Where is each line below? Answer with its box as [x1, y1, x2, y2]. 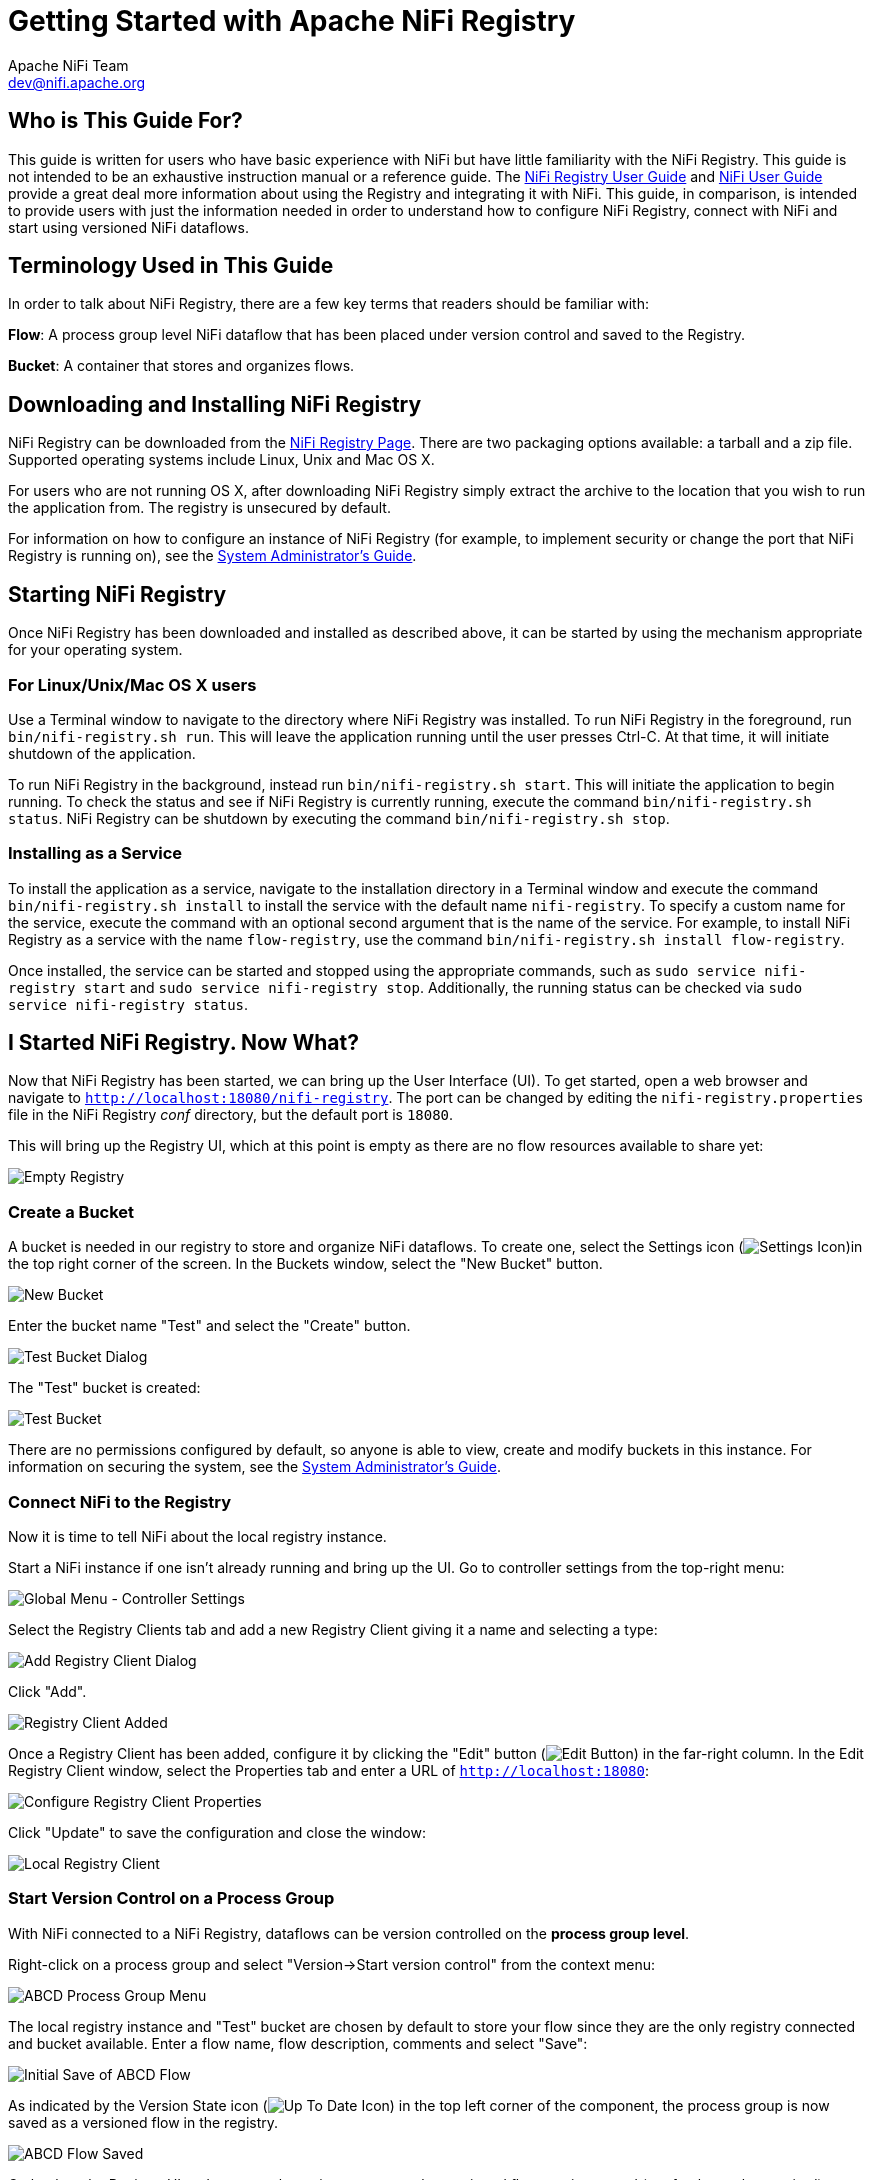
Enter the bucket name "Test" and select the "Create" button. [8, 1317, 411, 1335]
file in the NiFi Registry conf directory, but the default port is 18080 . [8, 1106, 454, 1124]
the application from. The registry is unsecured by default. [8, 499, 391, 517]
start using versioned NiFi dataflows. [8, 218, 249, 236]
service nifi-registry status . [8, 995, 249, 1013]
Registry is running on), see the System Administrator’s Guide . [8, 547, 417, 565]
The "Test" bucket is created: [8, 1379, 201, 1397]
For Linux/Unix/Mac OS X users [8, 674, 257, 695]
